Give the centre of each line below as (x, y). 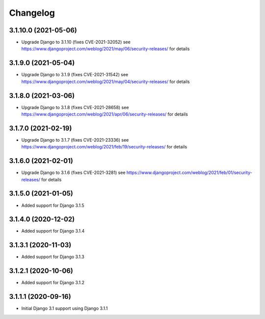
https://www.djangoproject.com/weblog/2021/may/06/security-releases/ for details (106, 49)
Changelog (32, 13)
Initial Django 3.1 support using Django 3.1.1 (65, 308)
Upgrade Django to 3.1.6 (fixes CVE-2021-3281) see (73, 173)
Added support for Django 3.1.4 (53, 231)
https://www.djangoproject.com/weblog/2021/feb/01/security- (189, 173)
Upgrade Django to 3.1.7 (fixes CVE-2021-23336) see (75, 140)
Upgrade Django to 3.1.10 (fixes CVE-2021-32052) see (76, 42)
